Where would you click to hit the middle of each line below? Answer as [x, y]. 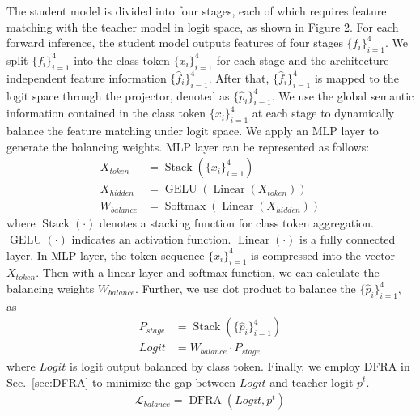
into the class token [122, 59]
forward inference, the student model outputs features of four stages [175, 42]
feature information [119, 77]
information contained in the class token [106, 113]
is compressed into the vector [323, 255]
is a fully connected [348, 239]
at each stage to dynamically [323, 113]
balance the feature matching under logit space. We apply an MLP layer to [193, 131]
